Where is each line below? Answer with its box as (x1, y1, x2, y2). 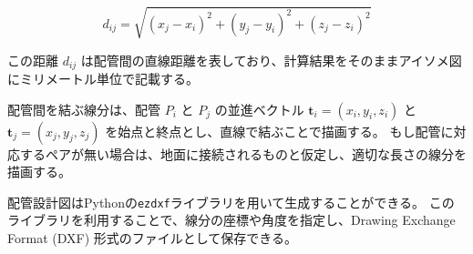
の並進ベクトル (214, 99, 304, 118)
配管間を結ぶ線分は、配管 (7, 99, 160, 118)
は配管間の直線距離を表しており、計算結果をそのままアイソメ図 (80, 50, 462, 69)
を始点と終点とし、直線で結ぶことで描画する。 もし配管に (105, 121, 454, 140)
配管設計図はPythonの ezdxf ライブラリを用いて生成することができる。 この (7, 192, 455, 211)
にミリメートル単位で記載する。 (7, 69, 199, 87)
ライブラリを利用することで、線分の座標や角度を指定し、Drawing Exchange (7, 210, 456, 229)
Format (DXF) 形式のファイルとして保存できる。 (7, 229, 298, 248)
